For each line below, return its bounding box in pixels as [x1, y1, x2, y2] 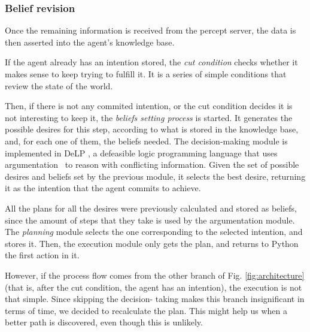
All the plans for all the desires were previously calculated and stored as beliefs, [5, 201, 297, 214]
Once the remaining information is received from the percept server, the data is [5, 24, 296, 37]
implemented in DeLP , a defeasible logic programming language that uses [5, 146, 278, 159]
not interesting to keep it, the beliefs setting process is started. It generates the [5, 111, 293, 123]
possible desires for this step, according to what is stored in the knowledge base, [5, 123, 299, 135]
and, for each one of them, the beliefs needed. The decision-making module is [5, 134, 288, 147]
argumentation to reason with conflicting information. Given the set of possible [5, 158, 299, 171]
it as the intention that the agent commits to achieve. [5, 182, 201, 194]
